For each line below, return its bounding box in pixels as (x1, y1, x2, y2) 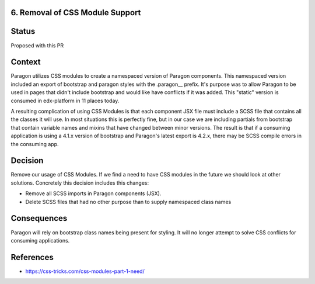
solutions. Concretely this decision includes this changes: (10, 179, 149, 186)
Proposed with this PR (10, 41, 64, 49)
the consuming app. (10, 140, 59, 147)
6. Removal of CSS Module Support (10, 8, 141, 18)
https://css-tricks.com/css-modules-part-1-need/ (25, 268, 145, 275)
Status (10, 26, 36, 36)
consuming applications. (10, 237, 70, 244)
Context (10, 57, 41, 67)
